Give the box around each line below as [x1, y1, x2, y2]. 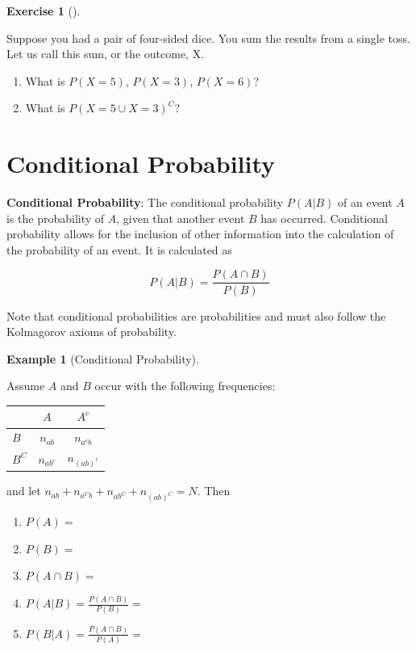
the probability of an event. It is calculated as [6, 241, 232, 258]
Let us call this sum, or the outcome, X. [6, 45, 205, 62]
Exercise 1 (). [6, 2, 81, 19]
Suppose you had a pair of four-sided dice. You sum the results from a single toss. [6, 29, 410, 46]
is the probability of [6, 209, 105, 226]
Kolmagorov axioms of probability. [6, 323, 177, 340]
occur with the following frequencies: [94, 377, 276, 394]
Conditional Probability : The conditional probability [6, 194, 284, 211]
